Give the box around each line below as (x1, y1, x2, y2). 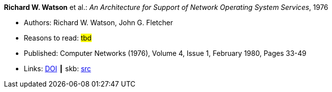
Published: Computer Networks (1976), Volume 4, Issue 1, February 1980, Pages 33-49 (24, 49, 307, 57)
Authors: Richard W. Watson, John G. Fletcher (24, 18, 173, 27)
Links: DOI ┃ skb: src (24, 64, 91, 73)
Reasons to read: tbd (24, 34, 92, 42)
